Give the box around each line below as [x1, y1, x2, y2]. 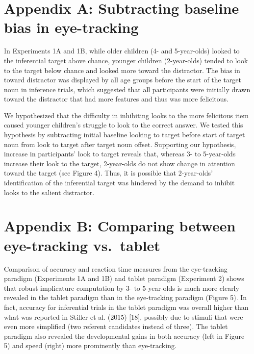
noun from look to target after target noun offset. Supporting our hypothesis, [4, 139, 236, 149]
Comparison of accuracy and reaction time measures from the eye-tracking [4, 263, 228, 274]
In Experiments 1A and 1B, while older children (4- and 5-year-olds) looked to [4, 46, 240, 56]
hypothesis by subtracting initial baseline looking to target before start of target [4, 129, 245, 140]
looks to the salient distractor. [4, 187, 95, 197]
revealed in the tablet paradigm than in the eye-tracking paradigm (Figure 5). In [4, 292, 247, 303]
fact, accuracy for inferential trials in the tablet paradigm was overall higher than [4, 302, 249, 312]
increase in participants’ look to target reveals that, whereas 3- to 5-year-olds [4, 149, 236, 159]
